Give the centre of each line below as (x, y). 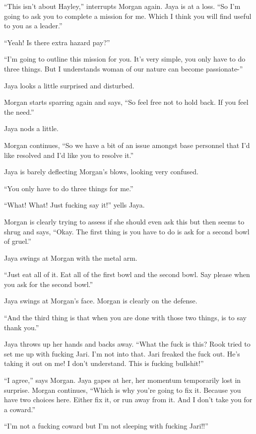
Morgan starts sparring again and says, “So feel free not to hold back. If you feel (126, 102)
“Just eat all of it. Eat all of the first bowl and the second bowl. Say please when (127, 274)
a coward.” (20, 409)
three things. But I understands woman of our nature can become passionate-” (124, 68)
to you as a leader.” (33, 26)
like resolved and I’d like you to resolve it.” (69, 155)
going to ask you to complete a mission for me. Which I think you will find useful (128, 16)
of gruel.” (18, 241)
